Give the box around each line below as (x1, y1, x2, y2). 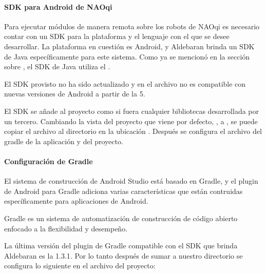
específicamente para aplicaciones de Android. (4, 195, 148, 206)
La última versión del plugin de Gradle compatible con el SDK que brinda (4, 240, 238, 251)
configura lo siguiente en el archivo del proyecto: (4, 260, 156, 271)
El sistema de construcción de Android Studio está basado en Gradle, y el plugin (4, 175, 258, 186)
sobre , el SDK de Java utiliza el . (4, 61, 110, 72)
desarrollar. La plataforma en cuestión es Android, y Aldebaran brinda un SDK (4, 41, 255, 51)
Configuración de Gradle (4, 155, 93, 166)
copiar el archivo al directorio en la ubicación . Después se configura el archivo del (4, 126, 262, 136)
